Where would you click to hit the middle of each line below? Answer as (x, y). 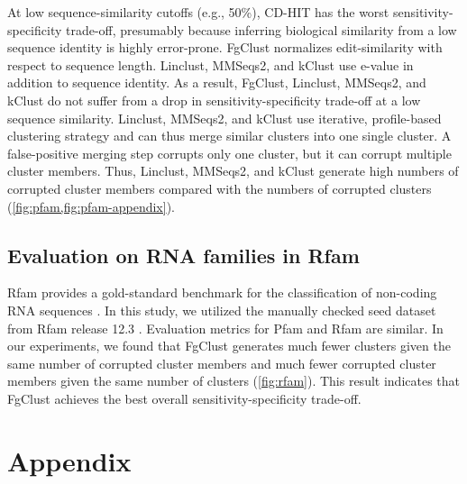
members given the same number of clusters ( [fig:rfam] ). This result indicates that (234, 381)
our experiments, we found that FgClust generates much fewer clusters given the (229, 346)
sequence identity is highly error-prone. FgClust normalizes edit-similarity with (225, 47)
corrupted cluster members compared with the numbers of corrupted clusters (220, 188)
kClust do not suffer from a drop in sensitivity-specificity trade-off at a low (214, 100)
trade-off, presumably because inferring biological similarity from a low (261, 29)
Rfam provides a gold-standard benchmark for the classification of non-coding (222, 292)
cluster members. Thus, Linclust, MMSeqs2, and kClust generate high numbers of (233, 171)
